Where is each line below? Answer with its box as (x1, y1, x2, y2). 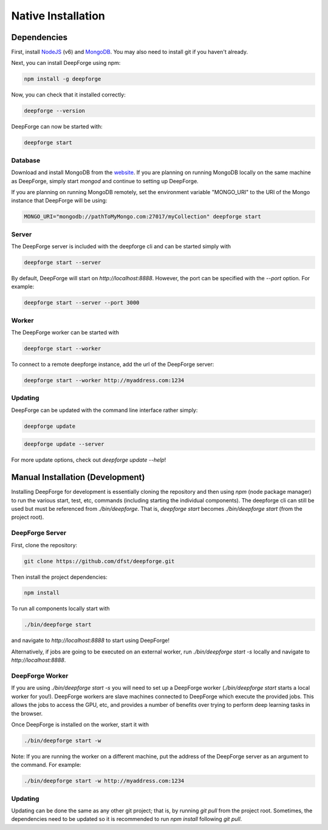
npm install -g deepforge (24, 76, 101, 83)
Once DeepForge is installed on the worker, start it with (11, 721, 149, 728)
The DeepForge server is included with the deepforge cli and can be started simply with (11, 243, 231, 250)
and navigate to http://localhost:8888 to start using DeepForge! (11, 637, 170, 644)
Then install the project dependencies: (11, 573, 108, 581)
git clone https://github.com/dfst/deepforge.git (24, 558, 175, 564)
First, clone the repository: (11, 541, 78, 548)
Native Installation (11, 9, 106, 22)
